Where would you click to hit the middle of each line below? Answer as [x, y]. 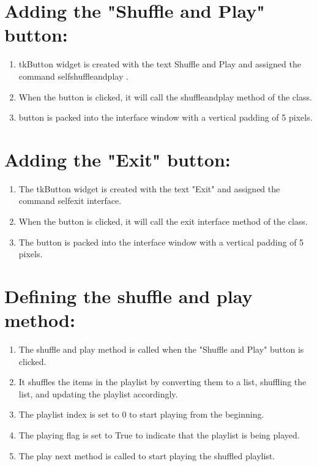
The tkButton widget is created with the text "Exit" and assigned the [149, 188]
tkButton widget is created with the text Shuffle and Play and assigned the [160, 64]
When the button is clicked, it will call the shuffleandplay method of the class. [165, 96]
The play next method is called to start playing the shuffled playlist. [147, 455]
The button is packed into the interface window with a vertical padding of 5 [161, 242]
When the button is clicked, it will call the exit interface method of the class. [163, 221]
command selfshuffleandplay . [73, 76]
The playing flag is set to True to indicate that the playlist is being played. [159, 435]
